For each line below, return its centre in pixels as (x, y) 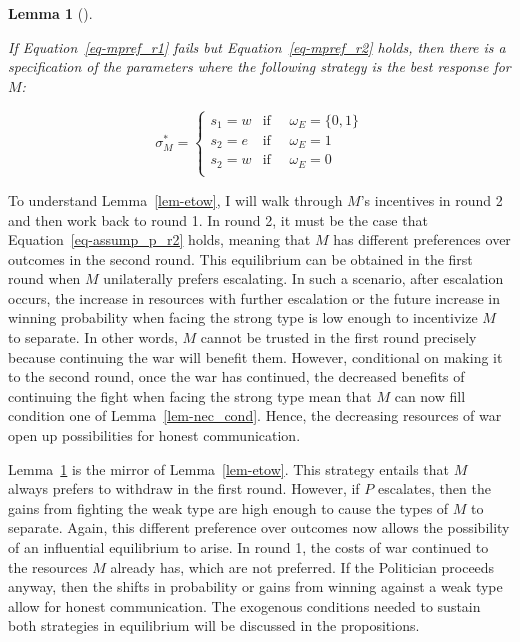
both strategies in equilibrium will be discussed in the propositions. (214, 625)
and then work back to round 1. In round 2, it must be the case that (218, 219)
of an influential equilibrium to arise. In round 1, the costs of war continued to (248, 547)
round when (44, 278)
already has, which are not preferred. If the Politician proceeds (302, 566)
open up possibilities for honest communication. (154, 435)
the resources (48, 566)
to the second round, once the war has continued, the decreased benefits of (236, 376)
